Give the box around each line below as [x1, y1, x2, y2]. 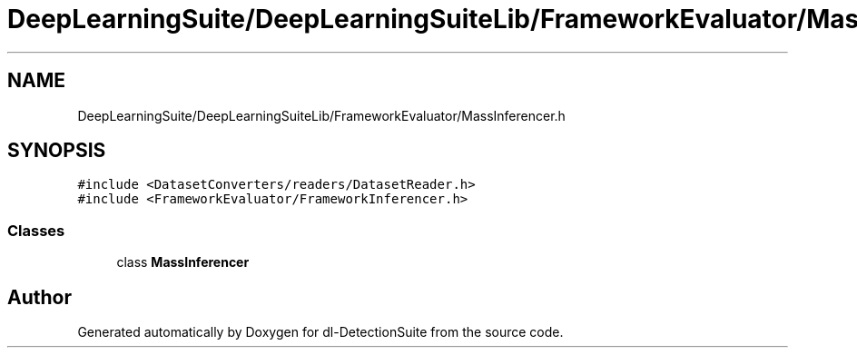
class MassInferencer [116, 254, 250, 271]
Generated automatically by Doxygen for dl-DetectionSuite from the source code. [77, 324, 564, 340]
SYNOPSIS [7, 139, 106, 163]
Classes [7, 221, 65, 240]
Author [7, 285, 72, 309]
